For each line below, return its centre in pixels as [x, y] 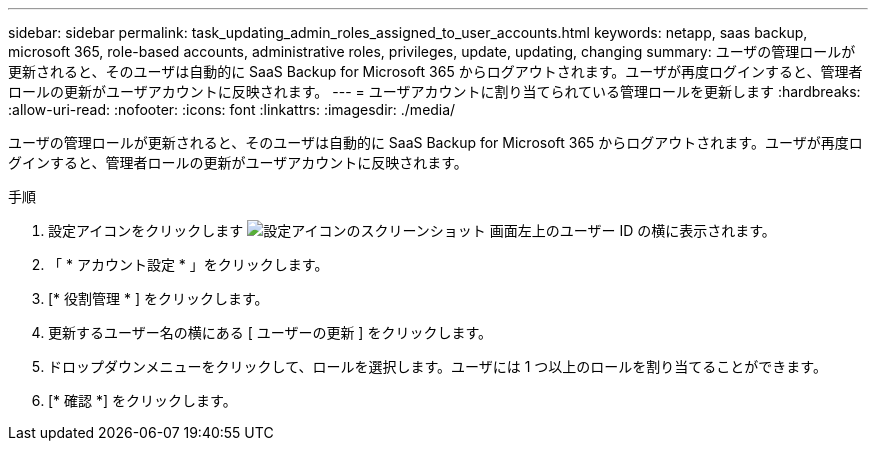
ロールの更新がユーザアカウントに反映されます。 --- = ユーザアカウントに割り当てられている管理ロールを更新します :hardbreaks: [434, 91]
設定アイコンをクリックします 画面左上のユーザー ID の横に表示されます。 [412, 230]
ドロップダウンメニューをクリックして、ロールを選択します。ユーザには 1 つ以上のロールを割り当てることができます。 [437, 366]
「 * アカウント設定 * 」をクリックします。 [188, 264]
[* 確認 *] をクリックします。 [142, 400]
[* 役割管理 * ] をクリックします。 [158, 298]
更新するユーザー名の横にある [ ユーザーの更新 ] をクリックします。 [270, 332]
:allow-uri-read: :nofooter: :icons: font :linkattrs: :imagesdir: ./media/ [232, 109]
